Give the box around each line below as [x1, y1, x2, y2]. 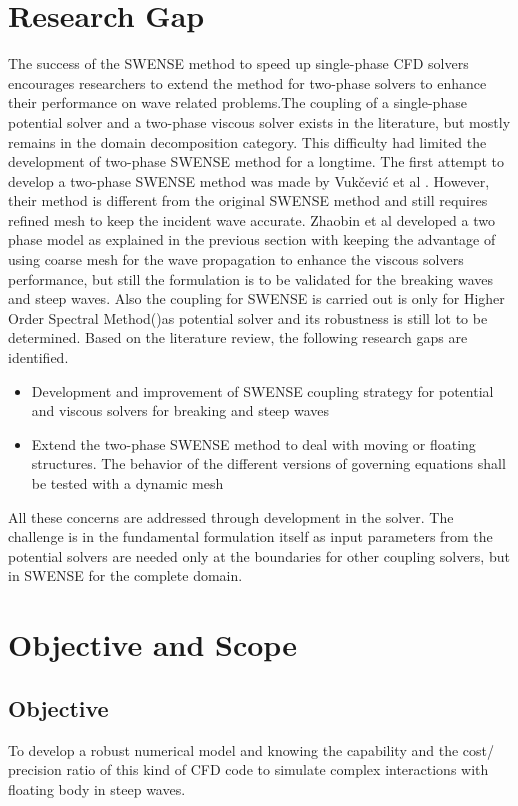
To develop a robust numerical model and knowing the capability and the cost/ [8, 739, 494, 760]
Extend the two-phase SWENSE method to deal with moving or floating [31, 433, 476, 454]
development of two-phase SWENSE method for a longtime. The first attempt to [8, 151, 505, 172]
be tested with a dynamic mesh [31, 473, 224, 493]
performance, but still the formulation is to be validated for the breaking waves [8, 268, 494, 289]
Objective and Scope [8, 624, 297, 665]
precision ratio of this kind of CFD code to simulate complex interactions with [8, 759, 489, 780]
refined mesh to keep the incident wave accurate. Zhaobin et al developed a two [8, 209, 496, 230]
